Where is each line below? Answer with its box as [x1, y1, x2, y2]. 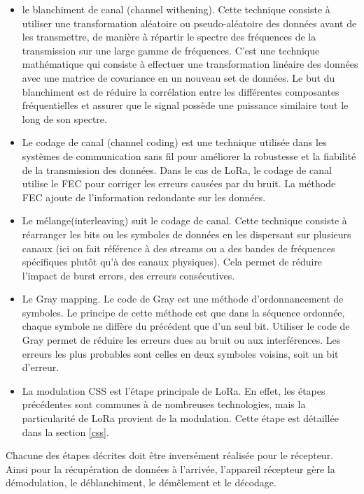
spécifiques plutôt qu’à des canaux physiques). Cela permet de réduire [22, 254, 323, 269]
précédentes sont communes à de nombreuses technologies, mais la [22, 397, 306, 412]
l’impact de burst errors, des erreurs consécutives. [22, 268, 235, 282]
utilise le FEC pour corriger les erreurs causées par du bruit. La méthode [22, 176, 336, 191]
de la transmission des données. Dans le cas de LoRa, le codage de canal [22, 162, 332, 177]
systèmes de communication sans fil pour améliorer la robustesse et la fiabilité [22, 148, 356, 163]
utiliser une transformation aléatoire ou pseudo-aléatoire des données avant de [22, 15, 357, 30]
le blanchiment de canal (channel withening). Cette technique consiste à [22, 2, 330, 16]
